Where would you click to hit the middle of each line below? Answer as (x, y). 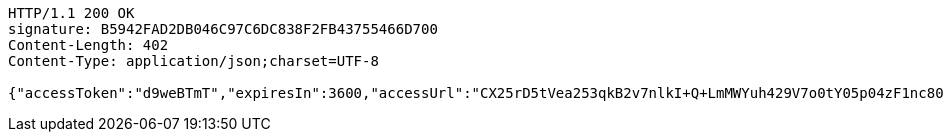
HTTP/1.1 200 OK (71, 13)
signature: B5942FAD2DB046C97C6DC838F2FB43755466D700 (223, 29)
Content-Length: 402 (88, 45)
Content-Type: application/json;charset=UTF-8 (193, 61)
